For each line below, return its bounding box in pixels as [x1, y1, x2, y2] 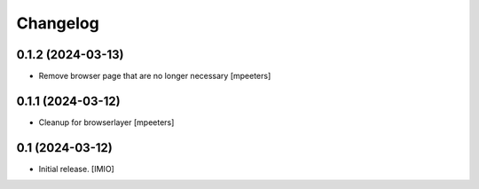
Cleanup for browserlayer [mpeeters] [38, 116, 175, 128]
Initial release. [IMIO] [38, 163, 114, 174]
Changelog [16, 13, 99, 33]
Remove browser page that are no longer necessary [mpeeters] [38, 71, 271, 82]
